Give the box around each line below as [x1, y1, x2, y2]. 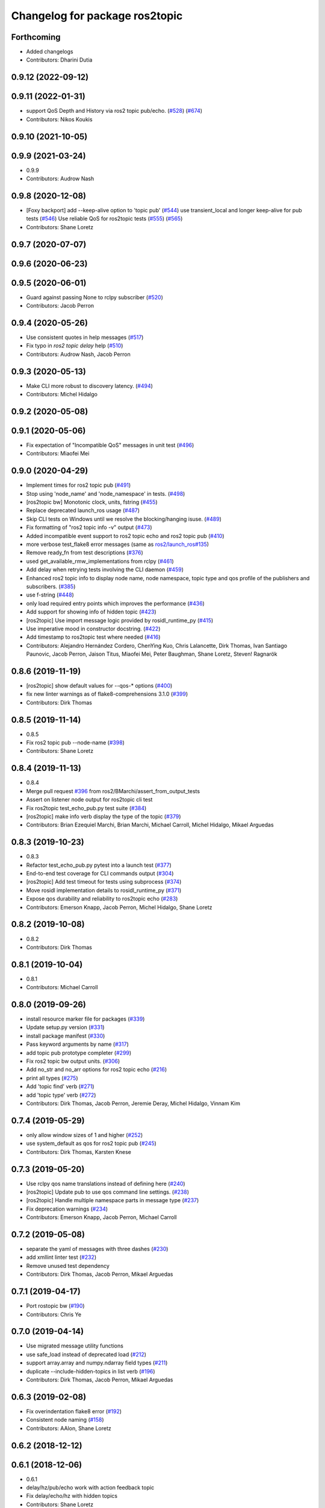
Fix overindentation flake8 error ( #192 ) [26, 1407, 122, 1415]
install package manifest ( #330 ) [26, 1032, 105, 1039]
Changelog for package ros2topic [11, 9, 183, 22]
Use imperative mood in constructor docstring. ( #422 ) [26, 625, 161, 632]
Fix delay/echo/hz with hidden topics [26, 1492, 117, 1500]
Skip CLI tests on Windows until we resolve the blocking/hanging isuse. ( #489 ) [26, 515, 222, 522]
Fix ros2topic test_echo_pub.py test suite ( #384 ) [26, 804, 147, 811]
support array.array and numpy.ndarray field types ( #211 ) [26, 1359, 168, 1366]
